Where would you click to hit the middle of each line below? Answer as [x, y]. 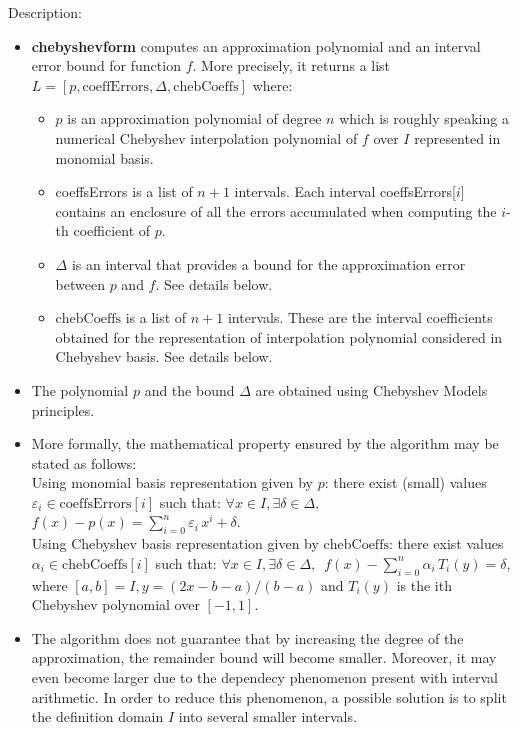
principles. [63, 409]
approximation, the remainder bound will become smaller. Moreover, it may [264, 657]
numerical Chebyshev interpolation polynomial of [206, 137]
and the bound [189, 389]
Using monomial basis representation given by [172, 482]
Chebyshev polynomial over [115, 604]
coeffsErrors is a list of [124, 191]
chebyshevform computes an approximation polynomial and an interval [256, 45]
